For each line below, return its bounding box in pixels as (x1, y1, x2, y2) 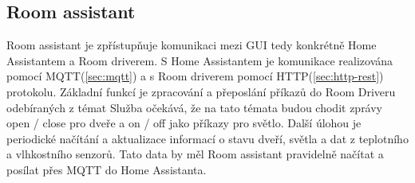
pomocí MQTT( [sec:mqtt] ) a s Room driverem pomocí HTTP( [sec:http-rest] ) (6, 68, 384, 84)
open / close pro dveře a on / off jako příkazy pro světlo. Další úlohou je (6, 115, 362, 131)
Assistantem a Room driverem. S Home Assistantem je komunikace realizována (6, 52, 393, 68)
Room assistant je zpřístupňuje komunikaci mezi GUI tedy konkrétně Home (6, 37, 377, 53)
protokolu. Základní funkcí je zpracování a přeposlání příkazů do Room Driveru (6, 83, 396, 99)
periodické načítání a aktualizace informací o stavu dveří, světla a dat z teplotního (6, 130, 409, 146)
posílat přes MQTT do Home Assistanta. (6, 161, 207, 177)
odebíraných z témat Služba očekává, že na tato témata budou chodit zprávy (6, 99, 383, 115)
